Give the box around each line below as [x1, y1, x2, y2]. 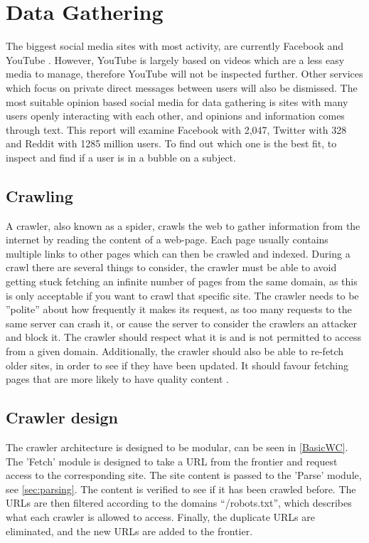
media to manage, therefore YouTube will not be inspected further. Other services [6, 66, 363, 81]
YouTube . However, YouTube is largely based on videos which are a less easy [6, 52, 345, 67]
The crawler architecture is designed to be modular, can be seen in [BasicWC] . [6, 440, 348, 454]
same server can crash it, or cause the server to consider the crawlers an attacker [6, 315, 357, 330]
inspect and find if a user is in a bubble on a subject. [6, 149, 236, 164]
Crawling [6, 184, 73, 206]
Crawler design [6, 406, 118, 428]
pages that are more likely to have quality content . [6, 371, 229, 386]
